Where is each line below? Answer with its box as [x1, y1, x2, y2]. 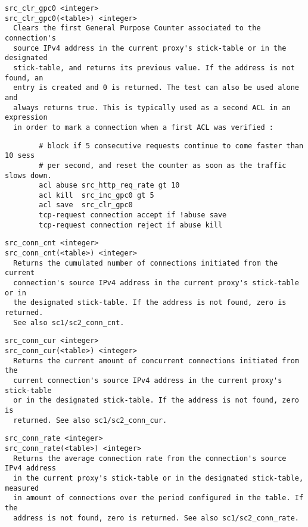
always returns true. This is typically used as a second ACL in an [13, 103, 291, 112]
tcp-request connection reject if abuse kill [39, 220, 223, 229]
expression [5, 113, 48, 122]
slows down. [5, 171, 52, 180]
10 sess [5, 151, 35, 160]
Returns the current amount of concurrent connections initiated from [13, 356, 299, 365]
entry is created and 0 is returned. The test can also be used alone [13, 83, 299, 92]
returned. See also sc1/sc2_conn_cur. [13, 416, 167, 425]
